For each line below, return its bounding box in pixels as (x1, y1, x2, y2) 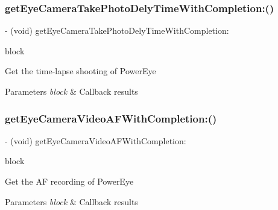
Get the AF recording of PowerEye (5, 175, 134, 187)
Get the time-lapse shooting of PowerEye (5, 65, 156, 77)
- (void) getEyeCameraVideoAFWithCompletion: (5, 134, 186, 147)
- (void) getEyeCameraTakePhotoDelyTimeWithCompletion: (5, 24, 229, 37)
